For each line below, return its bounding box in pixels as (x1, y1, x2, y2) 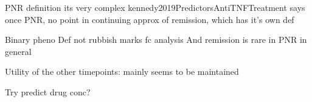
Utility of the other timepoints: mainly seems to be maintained (5, 65, 239, 78)
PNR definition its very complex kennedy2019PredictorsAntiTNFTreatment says (5, 1, 305, 13)
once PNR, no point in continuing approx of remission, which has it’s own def (5, 13, 294, 25)
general (5, 45, 32, 57)
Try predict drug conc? (5, 85, 91, 98)
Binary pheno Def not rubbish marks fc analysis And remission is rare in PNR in (5, 33, 307, 46)
